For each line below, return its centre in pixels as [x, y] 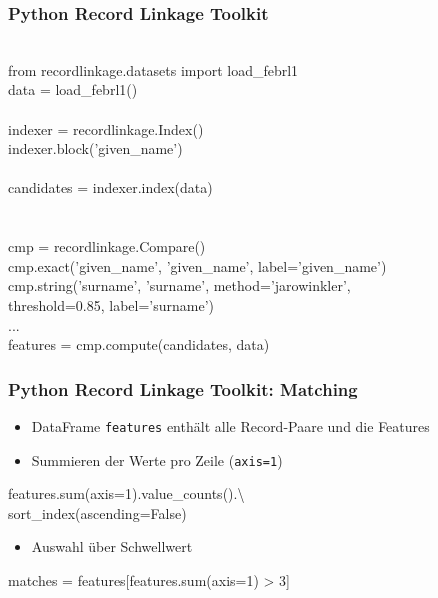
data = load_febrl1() [73, 89]
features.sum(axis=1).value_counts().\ [126, 493]
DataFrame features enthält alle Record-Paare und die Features [230, 425]
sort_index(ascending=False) [97, 512]
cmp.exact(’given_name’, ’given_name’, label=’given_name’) [197, 265]
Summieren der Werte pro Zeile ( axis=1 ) [157, 459]
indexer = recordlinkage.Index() [106, 128]
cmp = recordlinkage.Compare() [107, 246]
